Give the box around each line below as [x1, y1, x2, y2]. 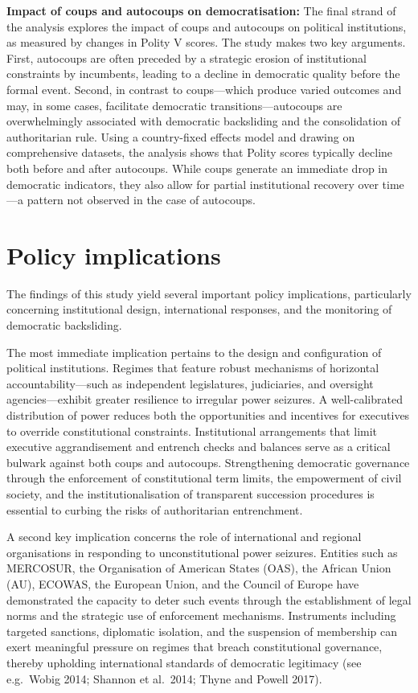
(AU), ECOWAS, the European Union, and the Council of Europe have [6, 575, 359, 592]
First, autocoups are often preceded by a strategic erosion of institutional [6, 49, 367, 66]
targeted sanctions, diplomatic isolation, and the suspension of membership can [6, 622, 397, 639]
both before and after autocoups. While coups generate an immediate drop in [6, 159, 388, 176]
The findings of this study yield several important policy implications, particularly [6, 285, 412, 301]
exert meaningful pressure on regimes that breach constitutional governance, [6, 638, 383, 655]
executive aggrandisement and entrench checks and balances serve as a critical [6, 438, 391, 455]
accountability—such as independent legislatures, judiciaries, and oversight [6, 375, 374, 392]
